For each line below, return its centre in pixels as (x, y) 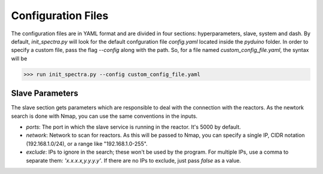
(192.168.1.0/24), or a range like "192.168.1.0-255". (87, 144)
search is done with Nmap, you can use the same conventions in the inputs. (104, 116)
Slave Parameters (45, 94)
